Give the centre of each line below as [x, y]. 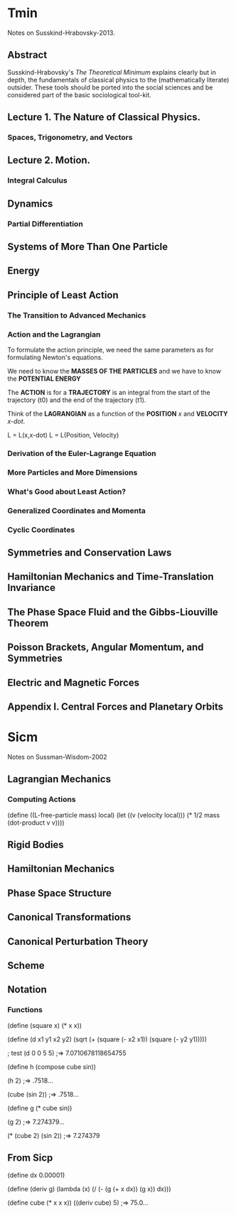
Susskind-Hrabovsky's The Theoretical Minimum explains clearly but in [112, 72]
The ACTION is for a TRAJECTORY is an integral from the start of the [109, 393]
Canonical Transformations [69, 917]
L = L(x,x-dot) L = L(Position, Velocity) [63, 435]
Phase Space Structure [60, 893]
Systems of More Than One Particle [88, 247]
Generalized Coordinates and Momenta [76, 511]
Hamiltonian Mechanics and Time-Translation [111, 577]
